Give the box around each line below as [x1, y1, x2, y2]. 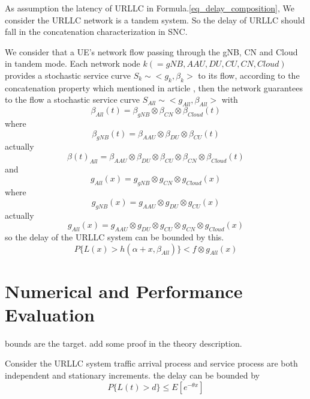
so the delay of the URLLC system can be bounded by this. [5, 230, 224, 243]
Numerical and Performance [5, 278, 243, 303]
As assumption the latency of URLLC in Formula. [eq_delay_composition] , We [5, 2, 294, 14]
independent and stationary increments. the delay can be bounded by [5, 369, 260, 381]
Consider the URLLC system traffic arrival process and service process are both [5, 357, 298, 370]
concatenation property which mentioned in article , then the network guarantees [5, 81, 303, 94]
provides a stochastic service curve [5, 69, 131, 81]
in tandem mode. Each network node [5, 57, 140, 70]
